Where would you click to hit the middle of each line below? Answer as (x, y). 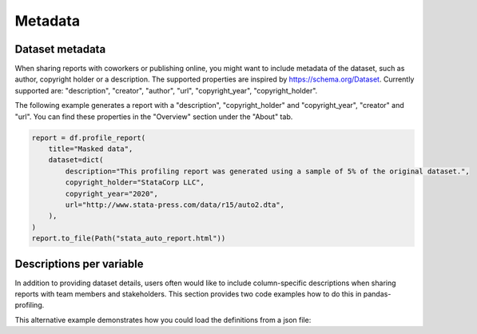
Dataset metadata (60, 49)
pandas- (377, 294)
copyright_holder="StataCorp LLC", (135, 183)
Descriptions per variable (79, 264)
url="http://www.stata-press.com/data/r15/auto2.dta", (175, 205)
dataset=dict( (76, 160)
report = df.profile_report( (89, 137)
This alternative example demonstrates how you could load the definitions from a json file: (163, 320)
